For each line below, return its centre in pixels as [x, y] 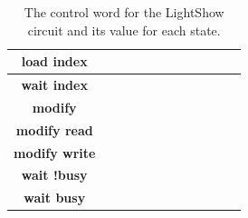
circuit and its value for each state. [124, 30]
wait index [54, 85]
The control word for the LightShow [124, 12]
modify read [54, 129]
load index [54, 61]
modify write [55, 152]
